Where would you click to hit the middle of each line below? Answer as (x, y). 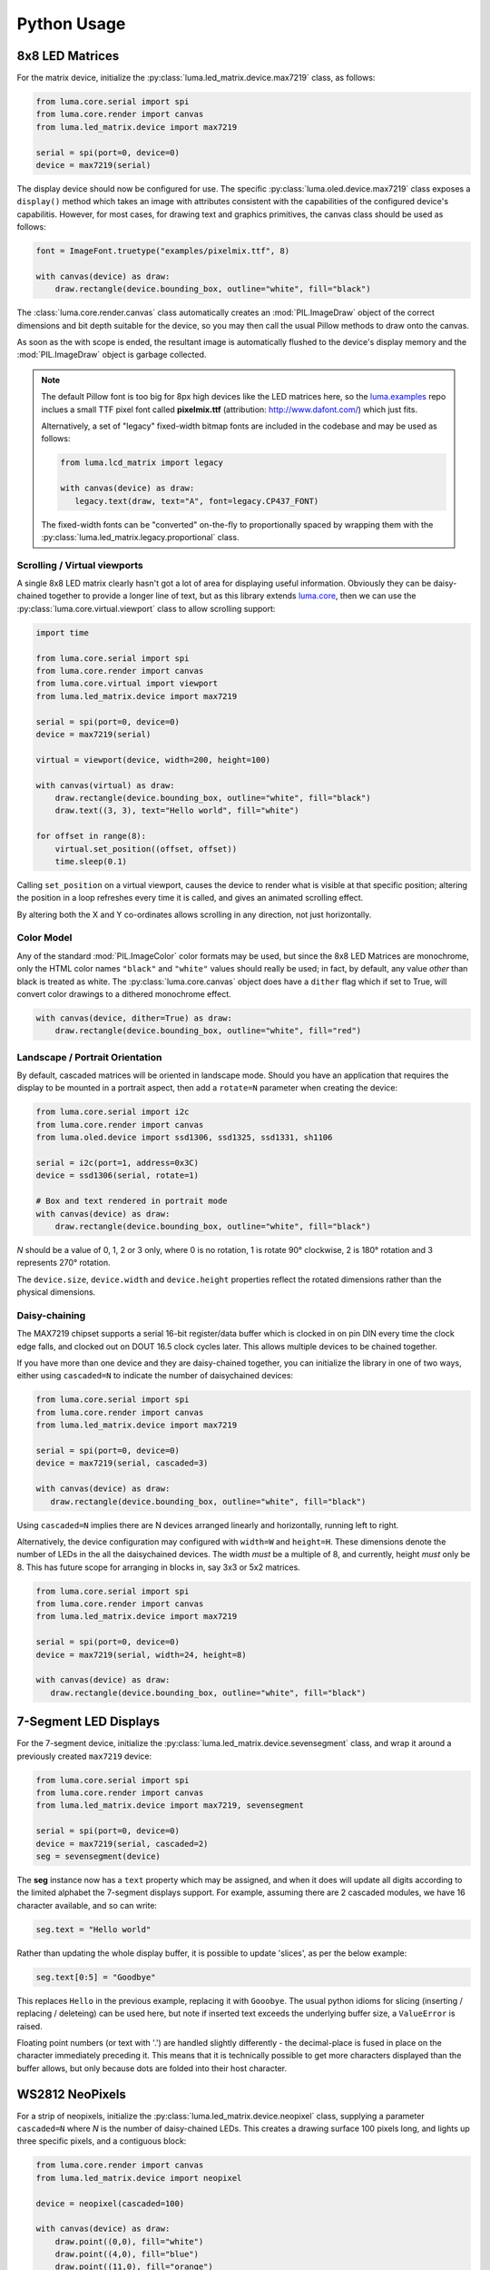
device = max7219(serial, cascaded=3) (122, 1463)
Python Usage (71, 24)
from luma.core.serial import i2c (113, 1112)
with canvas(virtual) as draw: (106, 785)
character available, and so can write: (87, 1905)
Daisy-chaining (51, 1315)
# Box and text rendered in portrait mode (132, 1201)
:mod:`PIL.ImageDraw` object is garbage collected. (112, 355)
